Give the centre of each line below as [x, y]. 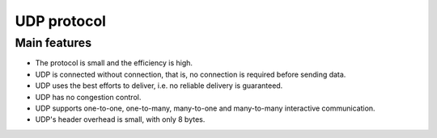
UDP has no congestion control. [88, 97]
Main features [53, 43]
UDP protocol [61, 21]
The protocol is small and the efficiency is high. [114, 63]
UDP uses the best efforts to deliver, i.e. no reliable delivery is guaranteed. [159, 86]
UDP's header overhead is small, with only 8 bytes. [120, 119]
